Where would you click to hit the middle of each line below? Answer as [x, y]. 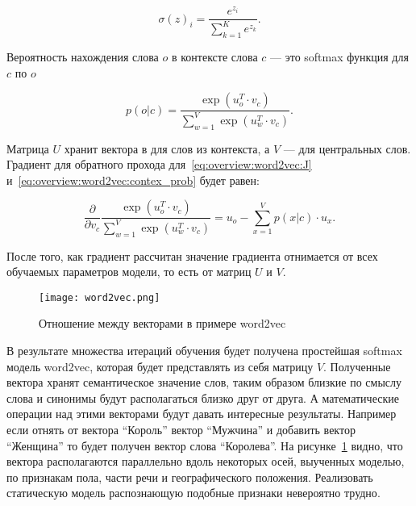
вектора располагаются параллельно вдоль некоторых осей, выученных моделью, [206, 461]
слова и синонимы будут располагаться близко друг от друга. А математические [203, 397]
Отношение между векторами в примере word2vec [162, 323]
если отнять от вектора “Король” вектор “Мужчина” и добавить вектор [181, 429]
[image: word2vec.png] [100, 297]
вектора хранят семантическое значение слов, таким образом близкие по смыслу [204, 382]
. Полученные [357, 366]
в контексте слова [214, 57]
